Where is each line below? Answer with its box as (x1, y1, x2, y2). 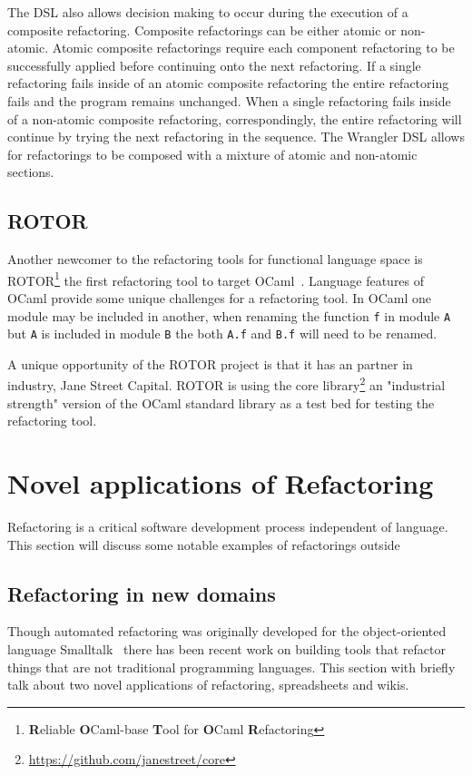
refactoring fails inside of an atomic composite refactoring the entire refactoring (7, 74, 449, 93)
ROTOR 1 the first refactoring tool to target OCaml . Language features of (7, 268, 425, 289)
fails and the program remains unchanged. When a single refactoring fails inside (7, 91, 451, 110)
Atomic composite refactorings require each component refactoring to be (52, 38, 455, 57)
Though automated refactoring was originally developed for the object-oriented (7, 622, 447, 641)
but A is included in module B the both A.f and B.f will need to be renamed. (7, 324, 438, 343)
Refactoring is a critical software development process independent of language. (7, 517, 448, 536)
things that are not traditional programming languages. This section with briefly (7, 657, 456, 676)
